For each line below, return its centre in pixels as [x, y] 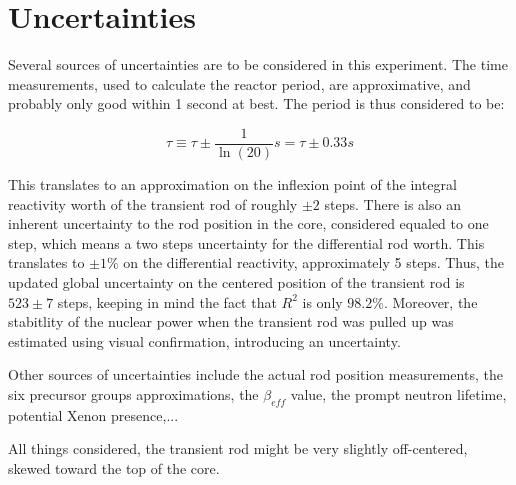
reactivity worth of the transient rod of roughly [153, 203]
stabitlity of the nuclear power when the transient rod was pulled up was [231, 321]
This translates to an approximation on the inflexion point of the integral [232, 183]
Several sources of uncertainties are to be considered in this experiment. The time [258, 64]
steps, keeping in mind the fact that [167, 301]
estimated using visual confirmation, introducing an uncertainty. [204, 340]
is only [322, 301]
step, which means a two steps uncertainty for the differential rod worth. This [246, 242]
